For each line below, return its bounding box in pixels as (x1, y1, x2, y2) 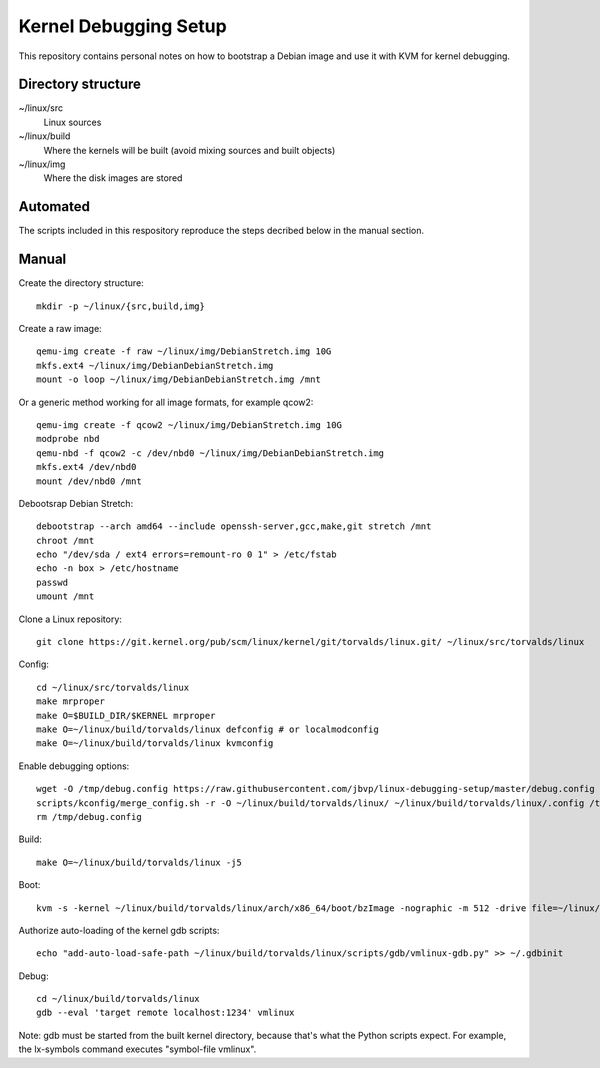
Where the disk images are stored (43, 172, 183, 184)
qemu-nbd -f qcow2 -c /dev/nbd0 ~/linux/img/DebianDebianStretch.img (36, 447, 385, 459)
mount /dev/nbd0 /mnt (36, 475, 142, 487)
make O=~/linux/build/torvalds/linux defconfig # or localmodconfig (36, 723, 379, 735)
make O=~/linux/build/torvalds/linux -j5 (36, 856, 242, 868)
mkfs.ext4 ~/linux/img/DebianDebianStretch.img (36, 360, 274, 371)
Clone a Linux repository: (18, 613, 122, 625)
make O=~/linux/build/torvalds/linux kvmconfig (36, 738, 274, 749)
